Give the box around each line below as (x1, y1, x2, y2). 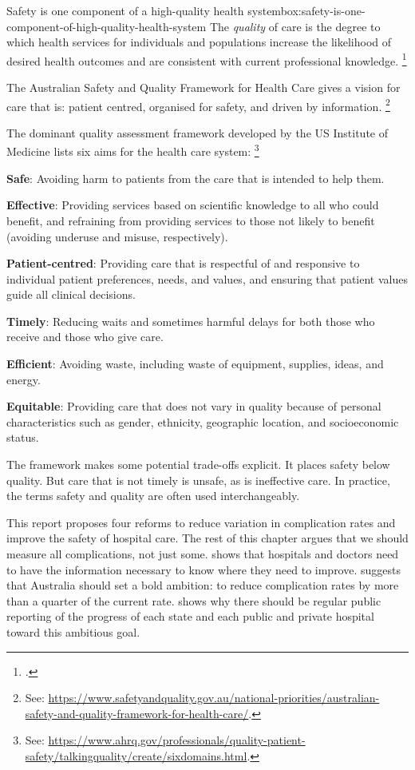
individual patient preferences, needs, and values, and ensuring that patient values (6, 270, 408, 287)
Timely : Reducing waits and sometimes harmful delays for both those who (6, 312, 375, 329)
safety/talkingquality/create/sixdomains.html (25, 747, 247, 764)
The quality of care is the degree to (209, 18, 381, 34)
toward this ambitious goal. (6, 623, 140, 640)
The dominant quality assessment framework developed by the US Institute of (6, 124, 389, 141)
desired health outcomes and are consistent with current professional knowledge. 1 (6, 50, 407, 69)
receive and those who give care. (6, 328, 164, 345)
